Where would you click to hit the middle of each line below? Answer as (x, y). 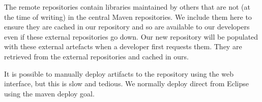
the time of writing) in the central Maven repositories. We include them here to (128, 16)
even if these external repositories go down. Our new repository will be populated (131, 36)
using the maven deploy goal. (49, 93)
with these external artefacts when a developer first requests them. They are (123, 46)
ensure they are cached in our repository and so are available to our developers (127, 27)
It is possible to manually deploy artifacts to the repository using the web (119, 73)
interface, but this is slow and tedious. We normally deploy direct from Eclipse (127, 83)
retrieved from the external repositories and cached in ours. (96, 56)
